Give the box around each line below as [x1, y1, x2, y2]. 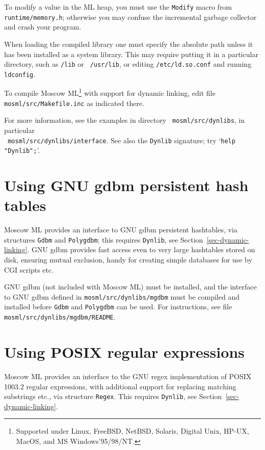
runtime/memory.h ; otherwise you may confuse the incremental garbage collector [4, 11, 257, 22]
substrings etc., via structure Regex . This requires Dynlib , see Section [4, 391, 222, 402]
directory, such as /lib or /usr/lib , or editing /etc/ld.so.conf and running [4, 59, 252, 69]
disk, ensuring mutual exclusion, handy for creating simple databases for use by [4, 254, 252, 265]
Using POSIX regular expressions [4, 341, 245, 362]
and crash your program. [4, 21, 82, 32]
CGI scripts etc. [4, 264, 54, 275]
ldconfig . [4, 68, 36, 79]
